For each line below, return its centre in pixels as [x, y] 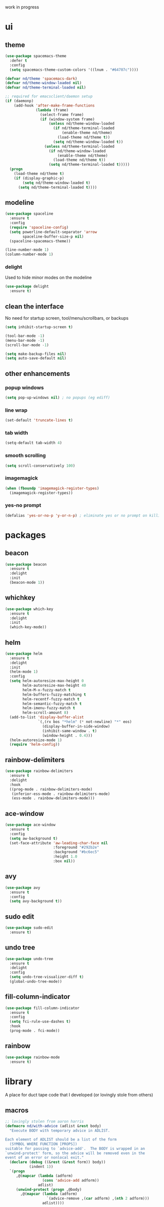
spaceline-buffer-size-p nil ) [53, 237]
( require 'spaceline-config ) [39, 227]
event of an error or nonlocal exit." [44, 1158]
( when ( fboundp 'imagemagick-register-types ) [52, 488]
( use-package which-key [29, 609]
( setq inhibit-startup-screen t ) [39, 327]
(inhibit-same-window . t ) [70, 731]
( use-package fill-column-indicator [42, 1008]
